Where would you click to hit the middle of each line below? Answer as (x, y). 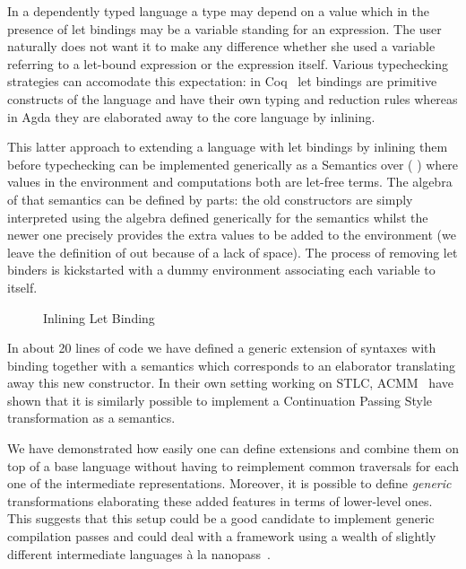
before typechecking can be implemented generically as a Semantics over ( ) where (233, 164)
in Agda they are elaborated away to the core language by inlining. (191, 116)
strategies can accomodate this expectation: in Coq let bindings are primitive (222, 81)
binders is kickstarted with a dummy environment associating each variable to (221, 270)
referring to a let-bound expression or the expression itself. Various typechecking (228, 63)
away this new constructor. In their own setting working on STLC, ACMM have (230, 383)
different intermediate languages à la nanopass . (139, 553)
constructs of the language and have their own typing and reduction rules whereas (233, 98)
